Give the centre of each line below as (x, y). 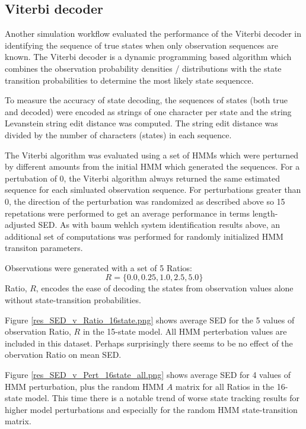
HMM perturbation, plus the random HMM (85, 386)
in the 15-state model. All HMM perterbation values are (185, 331)
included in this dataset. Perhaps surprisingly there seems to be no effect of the (149, 343)
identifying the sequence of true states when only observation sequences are (141, 45)
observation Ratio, (38, 331)
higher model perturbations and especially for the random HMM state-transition (151, 409)
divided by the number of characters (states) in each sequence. (118, 134)
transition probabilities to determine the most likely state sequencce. (129, 80)
